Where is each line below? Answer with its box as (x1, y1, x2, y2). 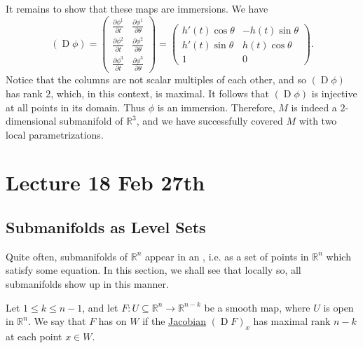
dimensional (6, 113, 57, 128)
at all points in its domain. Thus (6, 99, 145, 114)
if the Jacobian (142, 314, 206, 328)
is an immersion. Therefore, (157, 99, 275, 114)
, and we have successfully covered (136, 113, 283, 128)
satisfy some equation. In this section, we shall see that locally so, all (6, 263, 301, 277)
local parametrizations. (6, 127, 104, 141)
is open (323, 300, 354, 314)
